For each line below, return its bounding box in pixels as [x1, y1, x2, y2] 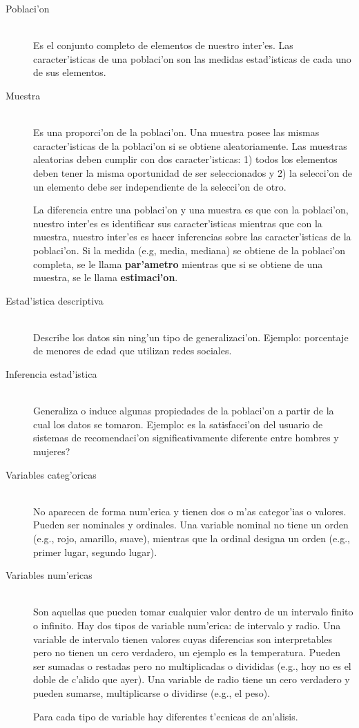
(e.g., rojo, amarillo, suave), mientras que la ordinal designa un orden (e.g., [33, 531, 350, 545]
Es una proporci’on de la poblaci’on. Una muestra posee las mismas [33, 125, 320, 140]
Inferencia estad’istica [6, 367, 97, 381]
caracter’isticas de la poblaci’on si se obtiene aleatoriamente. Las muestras [33, 138, 347, 153]
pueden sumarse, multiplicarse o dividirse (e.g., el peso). [33, 685, 271, 700]
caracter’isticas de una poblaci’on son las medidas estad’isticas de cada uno [33, 51, 351, 66]
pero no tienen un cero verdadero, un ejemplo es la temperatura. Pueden [33, 645, 341, 660]
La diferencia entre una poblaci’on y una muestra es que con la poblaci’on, [33, 202, 349, 217]
